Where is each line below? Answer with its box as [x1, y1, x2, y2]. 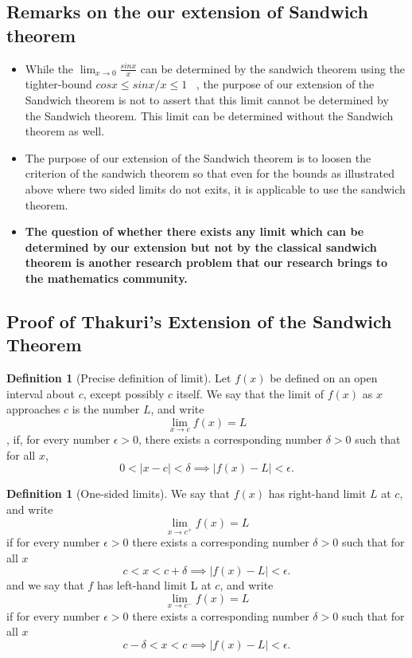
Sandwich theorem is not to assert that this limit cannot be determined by [25, 92, 389, 108]
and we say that [6, 577, 84, 593]
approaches [6, 401, 60, 417]
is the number [72, 401, 140, 417]
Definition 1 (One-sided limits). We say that [6, 485, 231, 502]
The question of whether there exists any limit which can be [25, 223, 364, 240]
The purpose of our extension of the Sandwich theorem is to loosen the [25, 149, 371, 166]
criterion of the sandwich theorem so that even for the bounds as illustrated [25, 165, 395, 182]
